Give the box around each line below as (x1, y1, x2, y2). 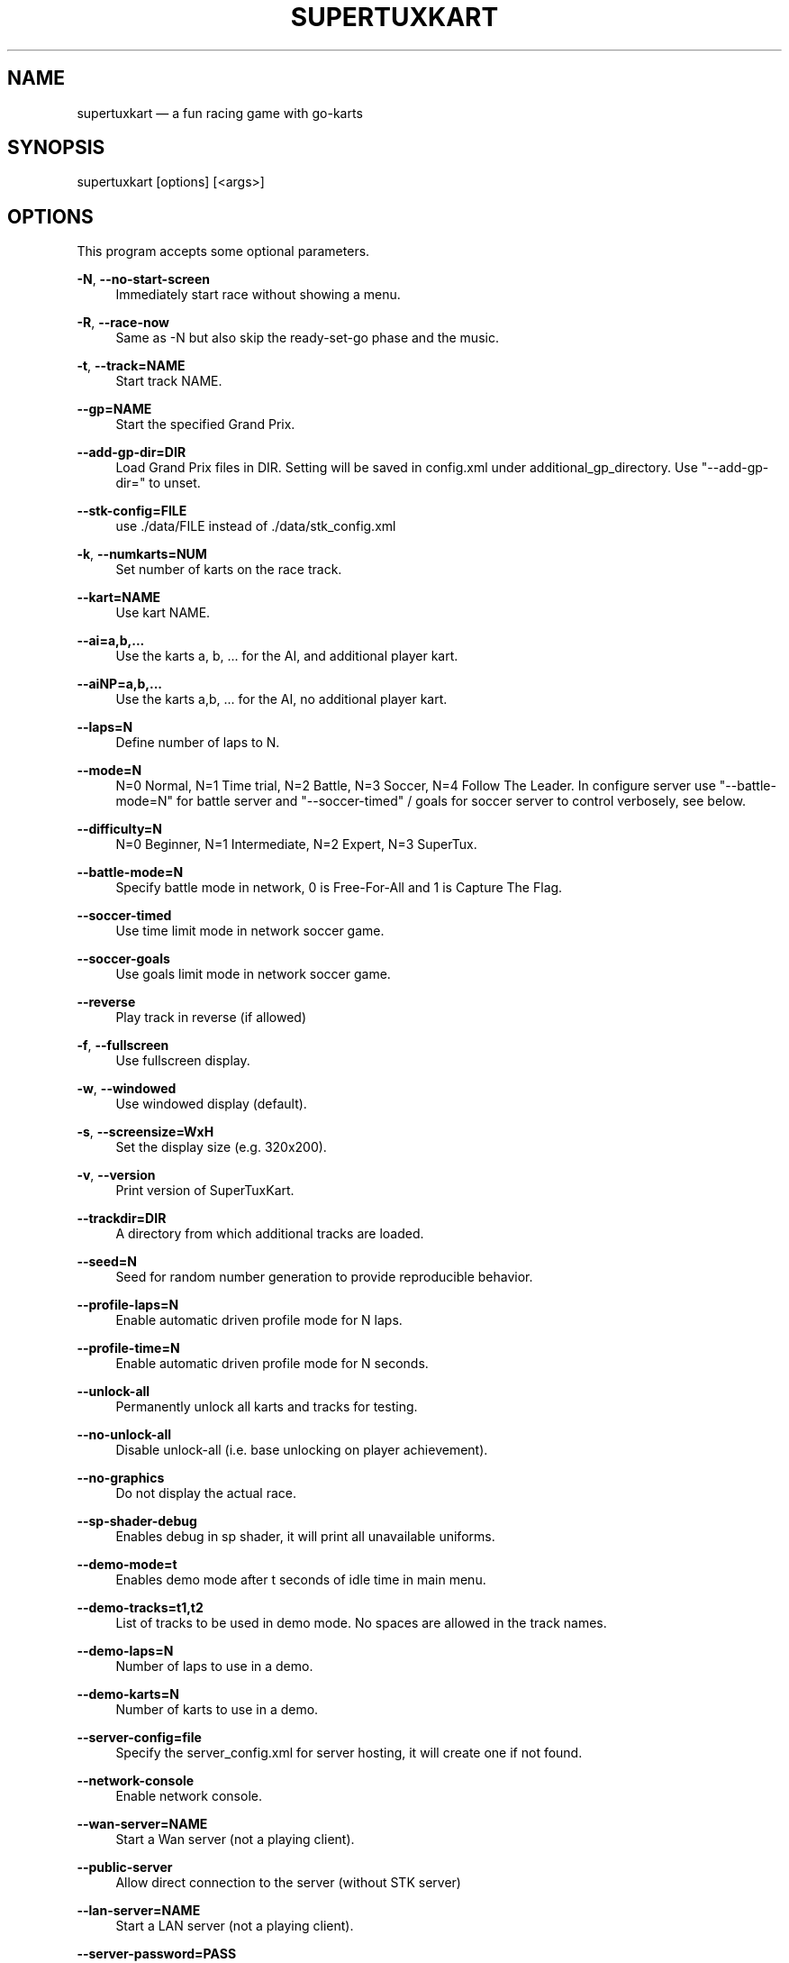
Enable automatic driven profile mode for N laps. (115, 1312, 403, 1328)
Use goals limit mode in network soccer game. (115, 966, 391, 982)
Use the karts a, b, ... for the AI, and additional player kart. (115, 648, 458, 664)
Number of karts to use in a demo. (115, 1702, 319, 1718)
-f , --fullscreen (77, 1037, 169, 1054)
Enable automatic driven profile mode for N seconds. (115, 1356, 429, 1372)
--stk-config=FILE (77, 503, 187, 519)
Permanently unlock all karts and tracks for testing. (115, 1399, 418, 1415)
